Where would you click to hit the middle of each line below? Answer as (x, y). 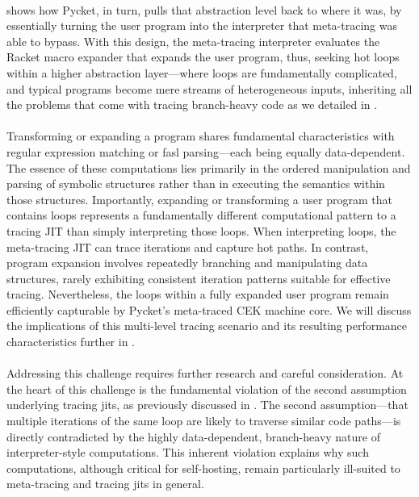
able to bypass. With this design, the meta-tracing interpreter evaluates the (193, 41)
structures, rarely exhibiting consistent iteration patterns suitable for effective (199, 278)
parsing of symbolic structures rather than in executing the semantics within (196, 184)
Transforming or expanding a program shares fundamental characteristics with (201, 136)
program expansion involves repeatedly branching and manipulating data (187, 263)
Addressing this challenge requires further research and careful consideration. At (205, 373)
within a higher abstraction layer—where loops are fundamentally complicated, (202, 72)
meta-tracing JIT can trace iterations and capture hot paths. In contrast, (188, 246)
